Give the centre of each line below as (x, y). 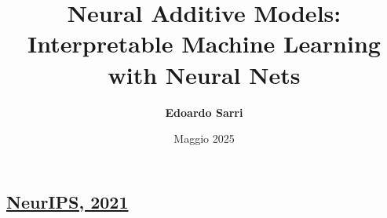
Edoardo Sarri (204, 112)
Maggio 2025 (204, 138)
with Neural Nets (204, 74)
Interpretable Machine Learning (204, 44)
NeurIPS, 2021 (68, 201)
